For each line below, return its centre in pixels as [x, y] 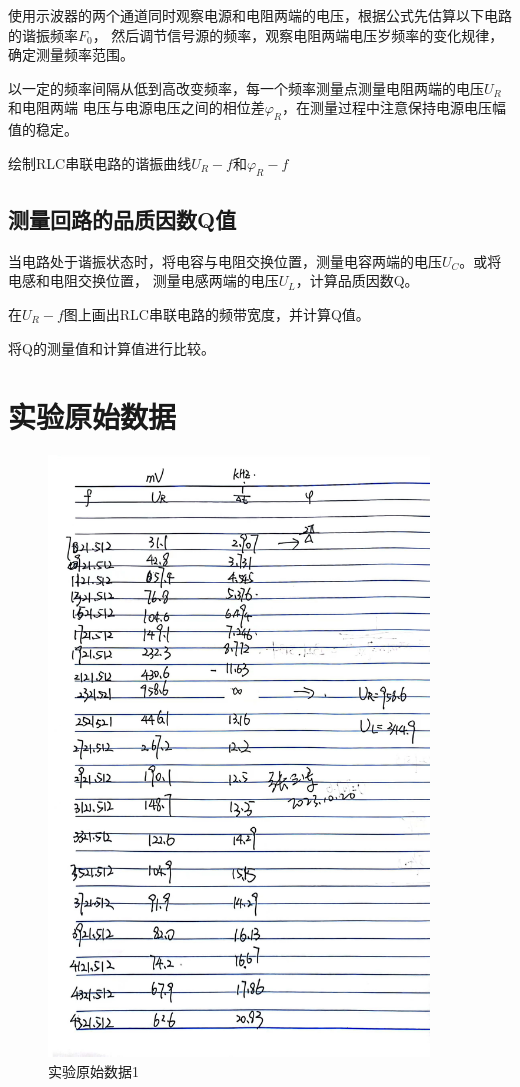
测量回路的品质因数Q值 [122, 218]
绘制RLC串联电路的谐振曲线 [100, 162]
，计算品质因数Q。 [357, 280]
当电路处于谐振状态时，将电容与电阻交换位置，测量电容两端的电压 [225, 260]
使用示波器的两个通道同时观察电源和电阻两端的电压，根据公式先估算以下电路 [260, 15]
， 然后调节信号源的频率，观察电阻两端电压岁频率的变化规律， [298, 34]
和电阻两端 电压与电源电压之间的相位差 [136, 107]
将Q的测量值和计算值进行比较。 [111, 347]
